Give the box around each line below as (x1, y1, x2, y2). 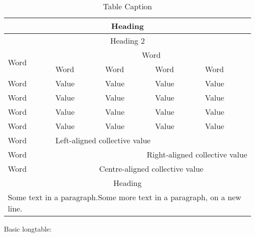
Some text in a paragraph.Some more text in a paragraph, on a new (8, 191, 241, 203)
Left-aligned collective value (55, 134, 151, 146)
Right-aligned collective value (147, 149, 247, 160)
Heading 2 (110, 35, 145, 46)
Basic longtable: (4, 224, 52, 234)
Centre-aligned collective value (99, 163, 204, 174)
